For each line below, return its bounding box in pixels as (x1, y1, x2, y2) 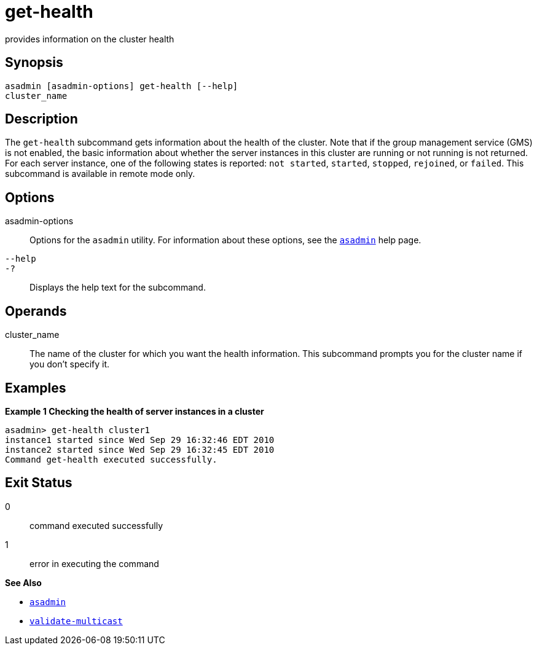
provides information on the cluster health (5, 33, 174, 44)
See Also (5, 577, 42, 588)
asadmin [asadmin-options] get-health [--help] (5, 80, 238, 91)
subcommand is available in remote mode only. (5, 168, 195, 179)
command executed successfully (29, 520, 163, 531)
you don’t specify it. (29, 359, 110, 370)
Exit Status (5, 475, 73, 491)
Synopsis (5, 55, 63, 71)
